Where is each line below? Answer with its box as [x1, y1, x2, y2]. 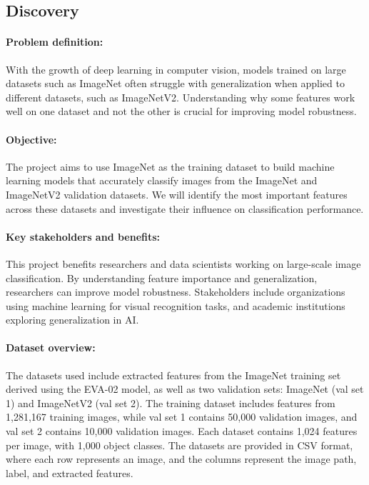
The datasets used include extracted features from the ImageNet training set [6, 367, 341, 382]
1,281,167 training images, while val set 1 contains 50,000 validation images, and [6, 409, 358, 424]
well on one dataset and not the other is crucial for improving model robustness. [6, 104, 357, 119]
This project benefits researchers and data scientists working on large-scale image [6, 256, 361, 271]
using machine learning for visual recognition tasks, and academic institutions [6, 298, 345, 313]
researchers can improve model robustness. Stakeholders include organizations [6, 284, 345, 299]
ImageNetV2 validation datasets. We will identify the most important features [6, 186, 348, 201]
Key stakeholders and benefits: [6, 229, 161, 244]
